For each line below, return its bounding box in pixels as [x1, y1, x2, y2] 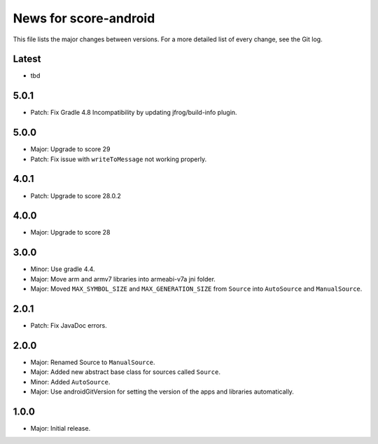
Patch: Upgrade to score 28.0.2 [30, 191, 122, 200]
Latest [13, 53, 41, 65]
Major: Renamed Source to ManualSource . [30, 358, 155, 366]
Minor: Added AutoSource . [30, 377, 111, 386]
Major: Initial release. [30, 424, 91, 433]
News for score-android [13, 11, 155, 26]
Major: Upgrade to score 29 [30, 145, 111, 153]
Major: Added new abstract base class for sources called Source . [30, 368, 220, 376]
